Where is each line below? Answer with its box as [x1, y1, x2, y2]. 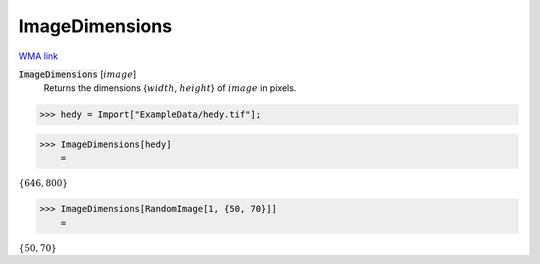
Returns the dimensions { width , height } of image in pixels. [43, 82, 297, 94]
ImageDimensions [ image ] [18, 68, 137, 80]
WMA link [18, 50, 59, 62]
